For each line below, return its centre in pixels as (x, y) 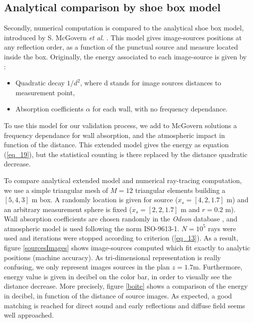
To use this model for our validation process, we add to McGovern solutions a (120, 125)
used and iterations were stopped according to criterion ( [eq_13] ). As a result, (121, 238)
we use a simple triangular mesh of (56, 190)
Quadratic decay (40, 83)
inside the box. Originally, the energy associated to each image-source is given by (125, 56)
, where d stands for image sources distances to (150, 83)
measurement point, (45, 92)
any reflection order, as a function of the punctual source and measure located (121, 47)
